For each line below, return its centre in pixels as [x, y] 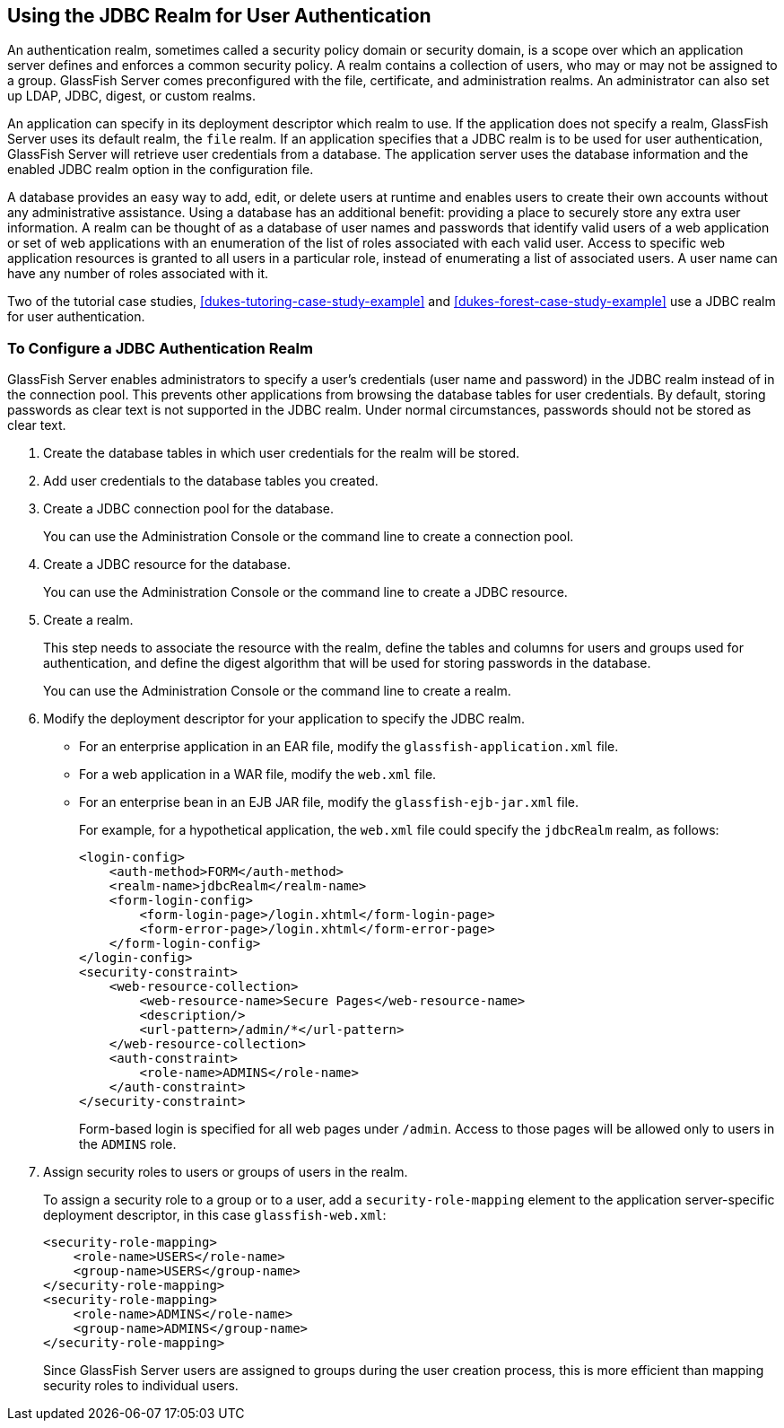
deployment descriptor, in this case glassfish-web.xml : [215, 1215]
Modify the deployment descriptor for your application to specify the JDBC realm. [284, 719]
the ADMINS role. [128, 1144]
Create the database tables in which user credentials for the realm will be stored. [282, 453]
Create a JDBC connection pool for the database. [188, 509]
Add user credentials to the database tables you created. [211, 481]
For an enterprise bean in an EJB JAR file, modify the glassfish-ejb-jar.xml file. [329, 802]
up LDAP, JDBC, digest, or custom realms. [132, 96]
